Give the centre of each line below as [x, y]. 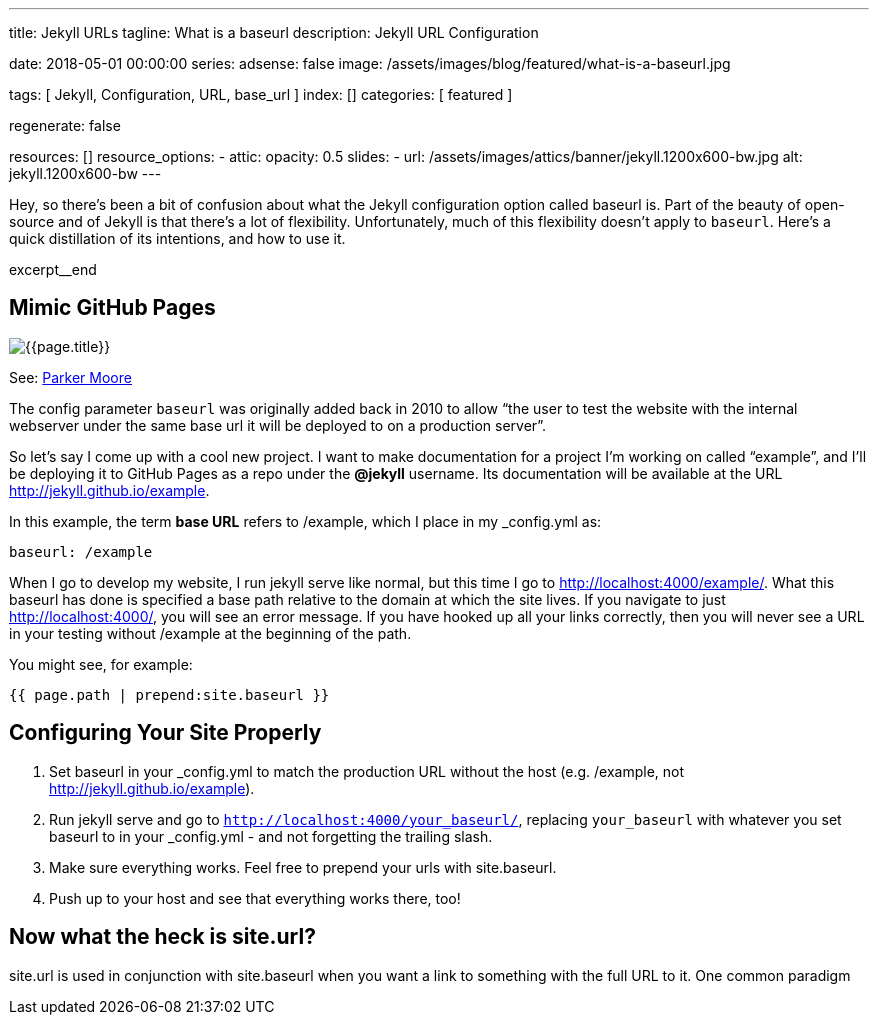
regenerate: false [65, 125]
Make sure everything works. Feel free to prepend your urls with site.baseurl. [303, 867]
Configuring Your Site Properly [165, 733]
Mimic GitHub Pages [112, 308]
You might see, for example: [101, 664]
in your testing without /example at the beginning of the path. [210, 633]
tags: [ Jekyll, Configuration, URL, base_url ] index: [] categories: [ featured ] [261, 94]
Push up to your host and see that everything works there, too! [255, 898]
